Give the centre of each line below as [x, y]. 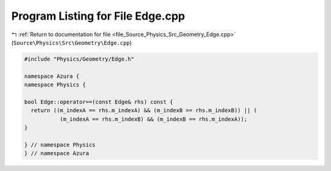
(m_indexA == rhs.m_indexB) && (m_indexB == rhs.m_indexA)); [154, 119]
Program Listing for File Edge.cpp [98, 16]
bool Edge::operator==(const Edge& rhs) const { [99, 102]
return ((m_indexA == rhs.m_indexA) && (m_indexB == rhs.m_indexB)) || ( [144, 111]
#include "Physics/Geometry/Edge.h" [79, 59]
